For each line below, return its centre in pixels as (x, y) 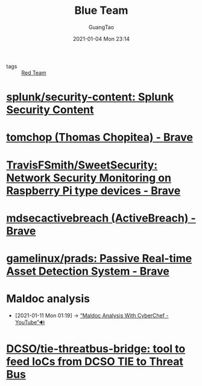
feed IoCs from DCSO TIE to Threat (95, 361)
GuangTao (101, 27)
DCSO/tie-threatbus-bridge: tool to (96, 349)
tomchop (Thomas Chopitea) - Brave (99, 138)
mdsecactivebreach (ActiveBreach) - (101, 218)
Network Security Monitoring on (89, 178)
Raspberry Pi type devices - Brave (93, 191)
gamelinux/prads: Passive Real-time (99, 258)
